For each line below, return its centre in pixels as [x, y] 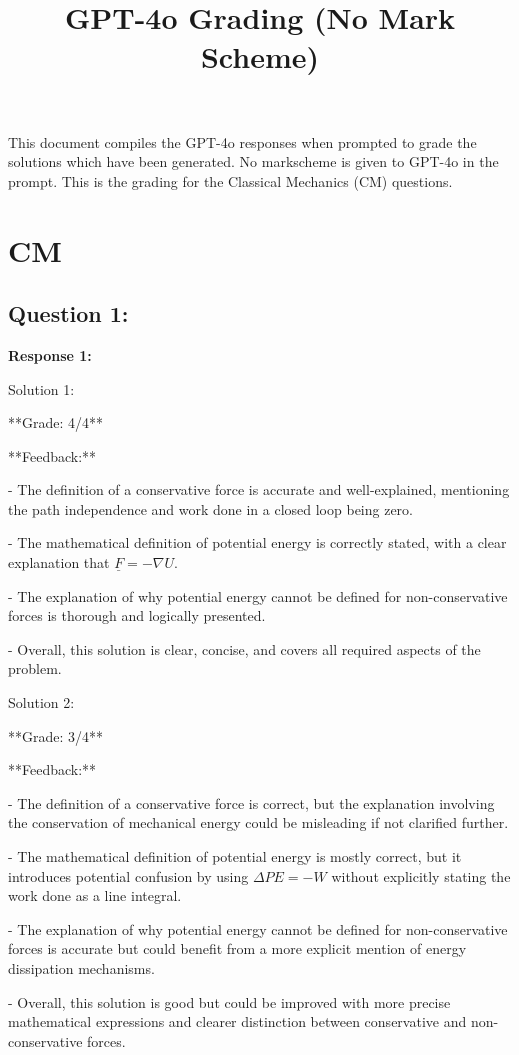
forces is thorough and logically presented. [137, 615]
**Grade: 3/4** [56, 735]
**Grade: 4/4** [56, 422]
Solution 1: [41, 388]
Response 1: [50, 354]
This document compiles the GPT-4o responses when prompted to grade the [242, 141]
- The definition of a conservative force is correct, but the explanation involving [251, 802]
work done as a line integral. [95, 895]
